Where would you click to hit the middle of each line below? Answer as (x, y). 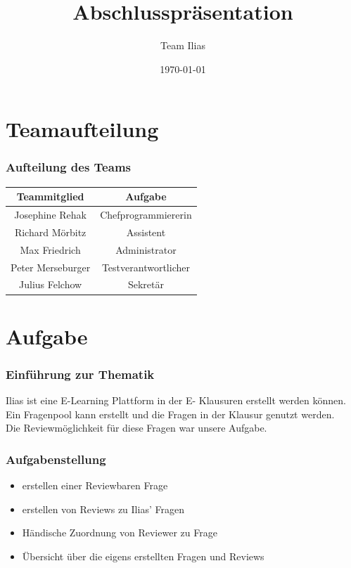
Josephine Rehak (50, 215)
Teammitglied (50, 196)
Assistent (146, 232)
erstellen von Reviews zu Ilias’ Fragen (103, 509)
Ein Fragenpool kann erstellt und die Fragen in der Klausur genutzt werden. (170, 414)
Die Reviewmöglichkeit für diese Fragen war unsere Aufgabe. (136, 428)
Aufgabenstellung (56, 459)
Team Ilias (183, 45)
